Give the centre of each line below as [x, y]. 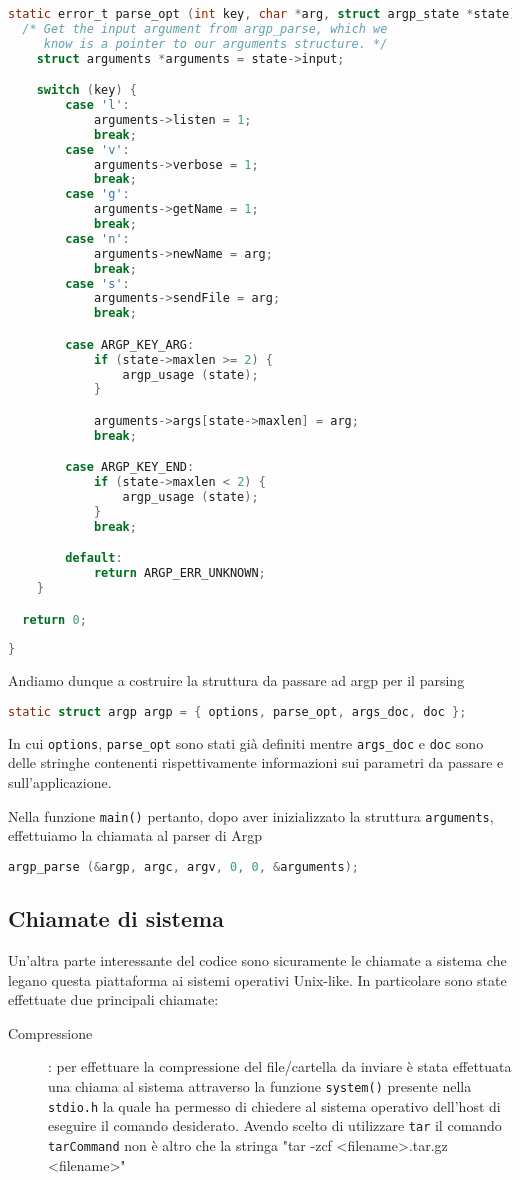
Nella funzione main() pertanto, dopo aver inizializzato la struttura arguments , [251, 815]
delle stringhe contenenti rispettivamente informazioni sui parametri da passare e [256, 762]
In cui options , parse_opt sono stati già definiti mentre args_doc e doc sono [246, 742]
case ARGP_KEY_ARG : [130, 344]
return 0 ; [54, 619]
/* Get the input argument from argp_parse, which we [205, 28]
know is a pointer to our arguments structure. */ [215, 43]
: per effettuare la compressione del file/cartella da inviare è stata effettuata [280, 1066]
